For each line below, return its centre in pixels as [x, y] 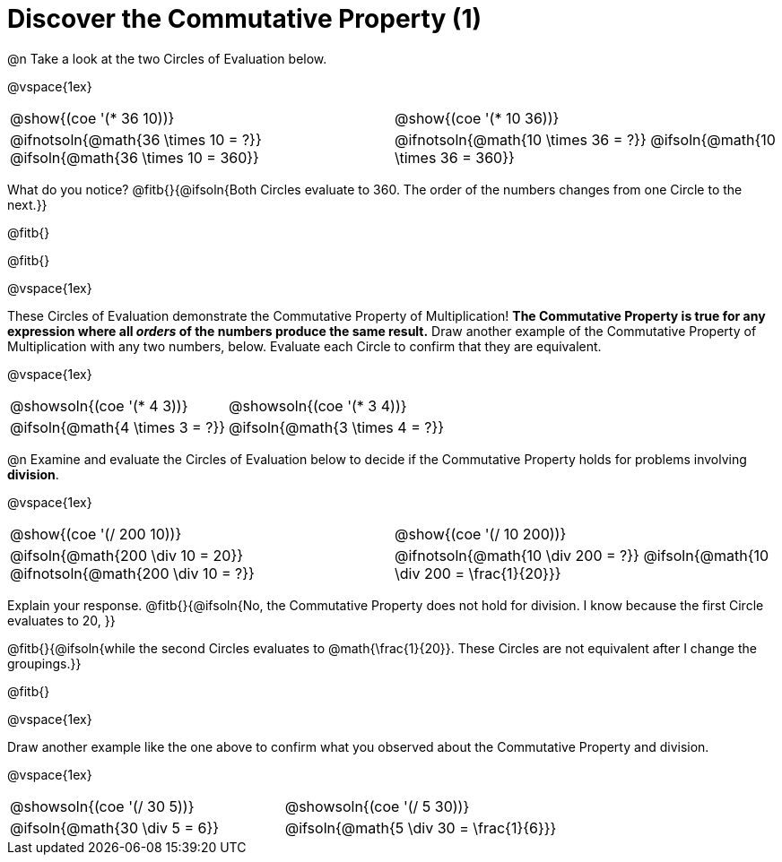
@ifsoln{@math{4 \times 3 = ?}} [118, 427]
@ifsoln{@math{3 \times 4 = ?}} [337, 427]
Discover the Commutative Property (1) [245, 19]
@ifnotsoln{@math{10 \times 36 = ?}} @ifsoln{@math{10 [585, 139]
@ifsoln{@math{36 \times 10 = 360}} [135, 157]
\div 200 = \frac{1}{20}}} [478, 573]
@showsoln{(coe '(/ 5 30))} [377, 806]
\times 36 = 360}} [455, 157]
